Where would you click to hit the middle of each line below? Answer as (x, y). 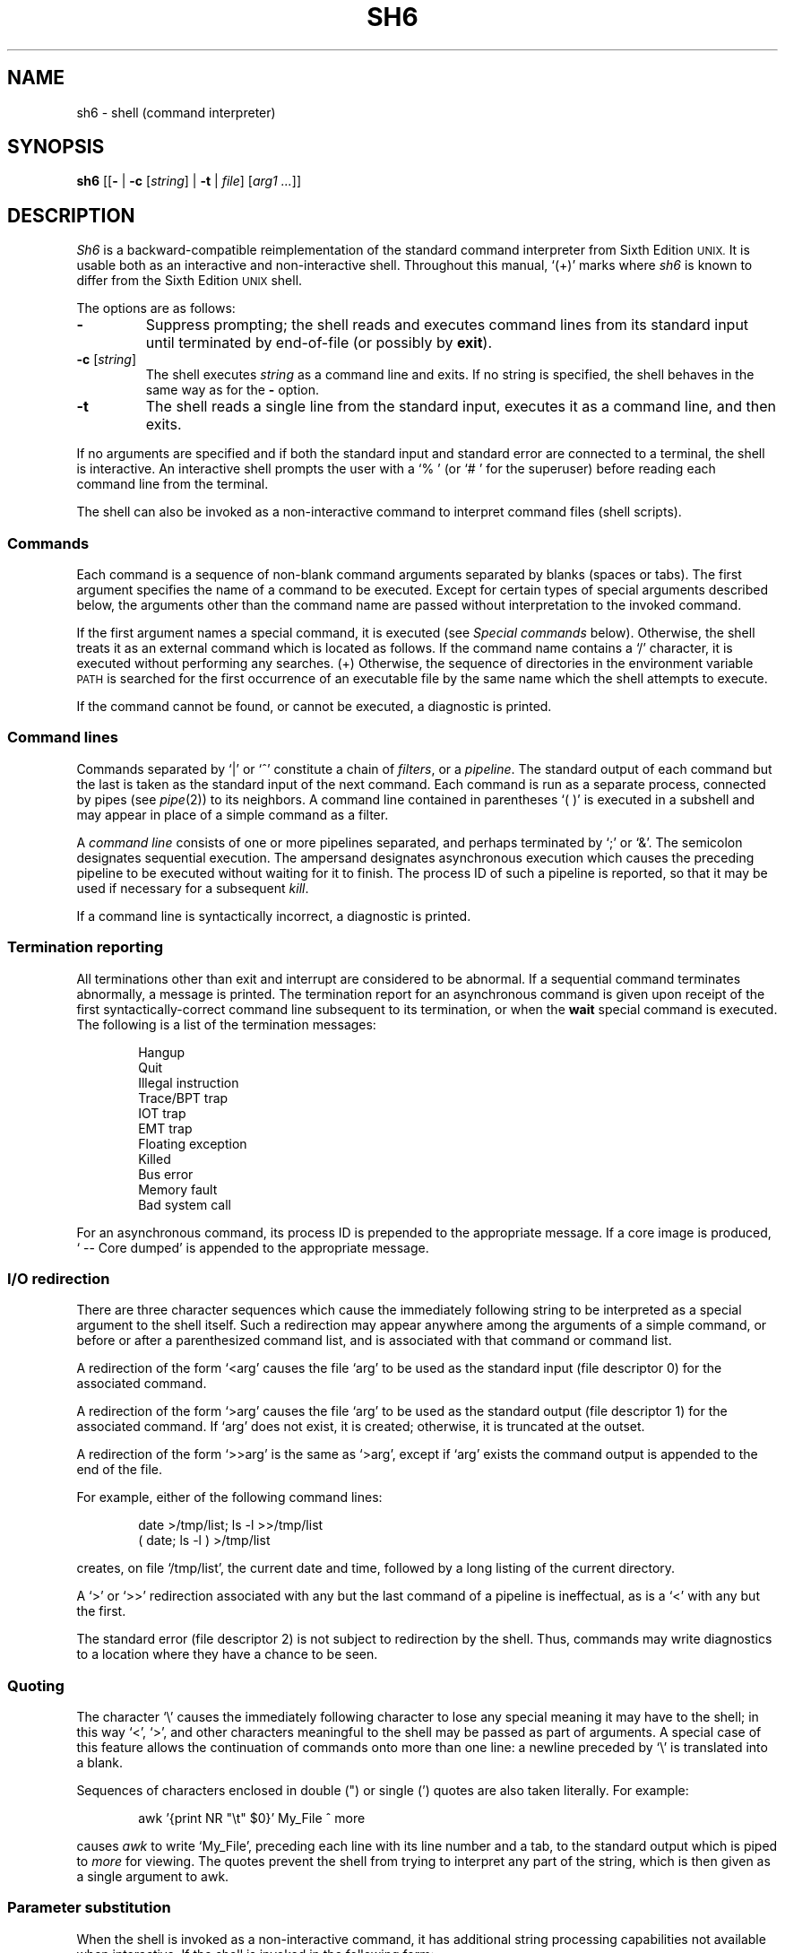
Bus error (166, 1174)
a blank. (100, 1763)
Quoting (36, 1685)
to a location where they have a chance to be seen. (227, 1654)
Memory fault (178, 1189)
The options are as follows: (156, 308)
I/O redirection (59, 1278)
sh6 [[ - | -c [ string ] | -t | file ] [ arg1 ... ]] (189, 181)
